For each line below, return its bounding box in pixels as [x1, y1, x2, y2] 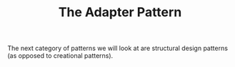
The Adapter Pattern [58, 4, 182, 20]
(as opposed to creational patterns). [7, 51, 114, 60]
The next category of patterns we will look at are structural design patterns [7, 44, 229, 53]
